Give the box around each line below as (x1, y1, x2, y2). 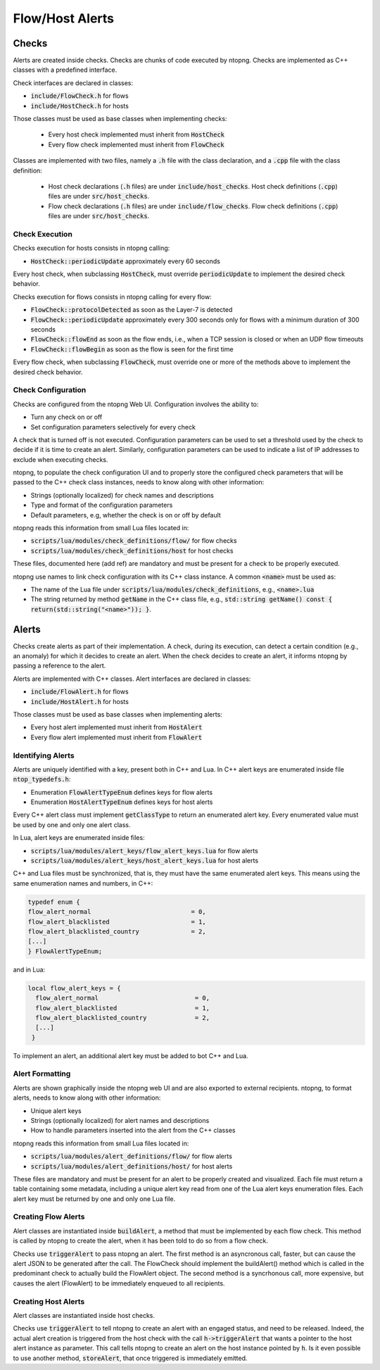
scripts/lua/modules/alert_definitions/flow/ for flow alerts (30, 1152, 232, 1161)
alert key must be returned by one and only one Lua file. (13, 1194, 176, 1203)
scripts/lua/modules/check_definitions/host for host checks (30, 546, 234, 555)
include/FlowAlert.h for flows (30, 687, 129, 696)
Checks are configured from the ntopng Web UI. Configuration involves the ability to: (13, 400, 259, 408)
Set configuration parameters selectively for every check (30, 422, 196, 431)
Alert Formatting (13, 1069, 71, 1079)
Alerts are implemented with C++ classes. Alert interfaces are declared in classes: (13, 674, 251, 683)
